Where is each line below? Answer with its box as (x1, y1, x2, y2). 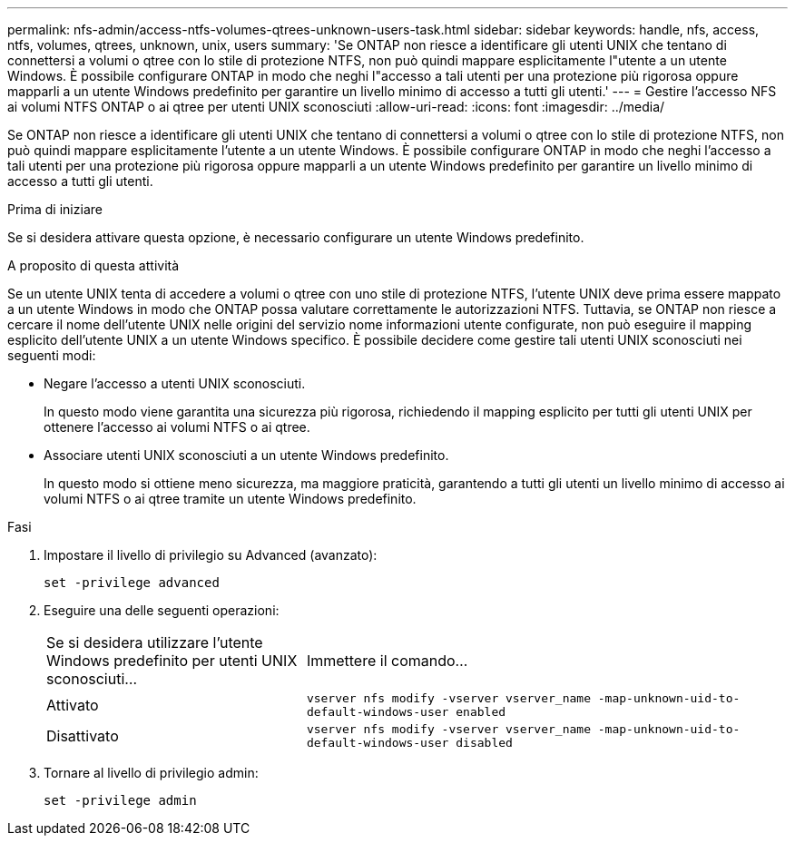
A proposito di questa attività (7, 258, 180, 273)
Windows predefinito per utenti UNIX (46, 652, 298, 670)
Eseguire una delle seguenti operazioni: (44, 603, 280, 618)
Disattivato (46, 727, 119, 745)
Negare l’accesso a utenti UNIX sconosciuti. (44, 376, 306, 391)
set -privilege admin (44, 793, 197, 808)
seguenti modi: (7, 348, 96, 363)
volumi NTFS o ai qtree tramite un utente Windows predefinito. (44, 491, 417, 506)
